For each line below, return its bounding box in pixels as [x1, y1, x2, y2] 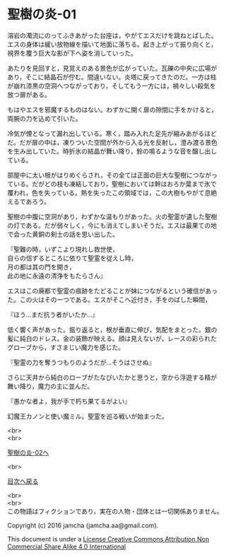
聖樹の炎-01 [7, 6, 77, 23]
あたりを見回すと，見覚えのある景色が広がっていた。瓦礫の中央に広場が [7, 64, 218, 72]
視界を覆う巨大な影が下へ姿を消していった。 [7, 49, 138, 57]
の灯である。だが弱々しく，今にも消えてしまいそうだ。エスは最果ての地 [7, 221, 218, 230]
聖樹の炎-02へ [7, 448, 49, 457]
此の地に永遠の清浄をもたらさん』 [7, 271, 107, 280]
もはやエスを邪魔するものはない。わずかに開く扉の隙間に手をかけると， [7, 105, 218, 114]
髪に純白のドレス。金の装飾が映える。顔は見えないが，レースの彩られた [7, 334, 218, 343]
